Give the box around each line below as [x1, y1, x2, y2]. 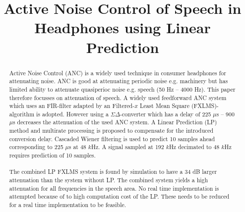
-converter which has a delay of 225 [120, 109, 211, 118]
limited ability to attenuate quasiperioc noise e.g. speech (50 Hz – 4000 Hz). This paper [9, 85, 236, 93]
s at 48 [68, 143, 86, 151]
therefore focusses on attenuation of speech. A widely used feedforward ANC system [9, 93, 227, 102]
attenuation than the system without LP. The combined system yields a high [9, 176, 208, 184]
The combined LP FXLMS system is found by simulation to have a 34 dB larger [9, 167, 217, 176]
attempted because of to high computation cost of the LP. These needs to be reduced [9, 192, 230, 201]
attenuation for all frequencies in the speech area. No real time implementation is [9, 184, 219, 192]
